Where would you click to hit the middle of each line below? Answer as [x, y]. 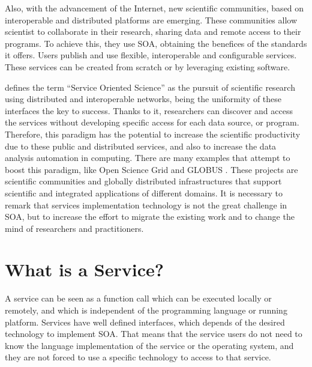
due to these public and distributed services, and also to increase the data [141, 146]
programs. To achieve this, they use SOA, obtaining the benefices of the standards [156, 43]
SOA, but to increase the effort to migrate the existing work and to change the [150, 217]
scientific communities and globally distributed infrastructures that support [143, 181]
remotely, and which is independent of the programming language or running [146, 310]
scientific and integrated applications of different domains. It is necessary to [144, 193]
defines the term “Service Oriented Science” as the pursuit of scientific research [150, 87]
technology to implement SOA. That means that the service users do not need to [154, 334]
